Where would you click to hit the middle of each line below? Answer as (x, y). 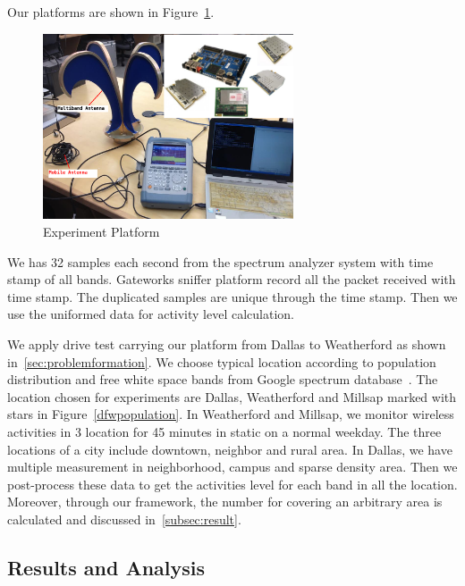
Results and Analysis (106, 567)
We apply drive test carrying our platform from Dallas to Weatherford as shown (227, 343)
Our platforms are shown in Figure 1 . (111, 12)
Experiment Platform (101, 232)
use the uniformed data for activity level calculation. (151, 314)
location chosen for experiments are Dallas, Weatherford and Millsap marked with (232, 396)
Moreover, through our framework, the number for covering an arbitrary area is (225, 502)
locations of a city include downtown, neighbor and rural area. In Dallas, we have (230, 449)
